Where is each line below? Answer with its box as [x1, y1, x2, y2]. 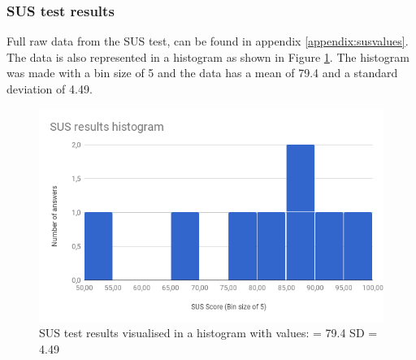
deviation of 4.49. [6, 80, 93, 97]
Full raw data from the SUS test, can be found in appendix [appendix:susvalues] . [6, 33, 409, 50]
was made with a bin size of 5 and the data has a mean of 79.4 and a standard [6, 64, 398, 81]
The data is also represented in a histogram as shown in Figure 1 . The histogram [6, 48, 409, 65]
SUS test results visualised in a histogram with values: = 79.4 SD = [39, 324, 378, 341]
